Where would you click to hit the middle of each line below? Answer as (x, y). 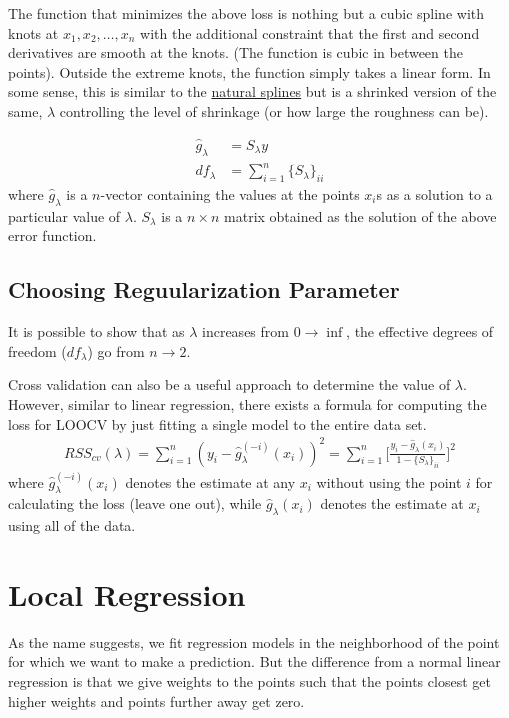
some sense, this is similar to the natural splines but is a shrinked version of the (252, 91)
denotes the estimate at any (210, 481)
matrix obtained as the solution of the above (360, 215)
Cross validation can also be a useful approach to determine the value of (229, 384)
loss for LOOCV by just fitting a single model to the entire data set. (217, 423)
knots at (33, 32)
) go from (116, 350)
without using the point (389, 481)
